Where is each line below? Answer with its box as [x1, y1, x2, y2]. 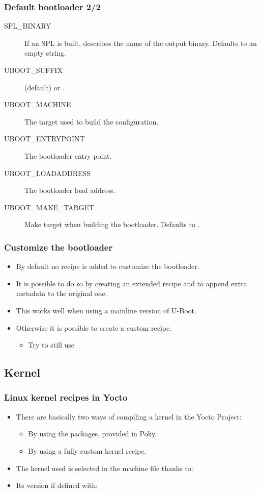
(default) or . [24, 82, 65, 92]
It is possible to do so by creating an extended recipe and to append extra [16, 278, 247, 288]
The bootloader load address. [24, 185, 115, 195]
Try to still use [28, 339, 75, 350]
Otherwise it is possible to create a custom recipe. [16, 322, 172, 333]
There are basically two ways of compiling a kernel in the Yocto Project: [16, 411, 242, 422]
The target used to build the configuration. [24, 116, 159, 127]
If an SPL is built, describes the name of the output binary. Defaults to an [24, 37, 257, 48]
